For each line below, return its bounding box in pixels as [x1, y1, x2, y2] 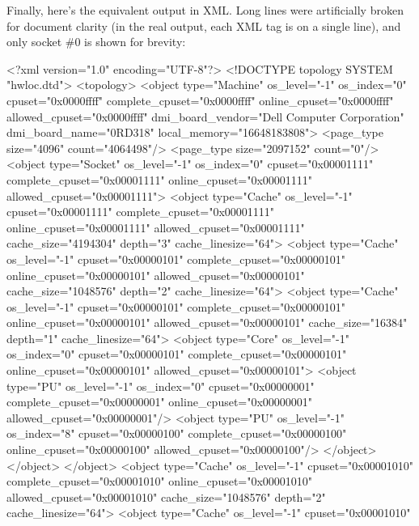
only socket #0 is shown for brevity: [6, 33, 186, 50]
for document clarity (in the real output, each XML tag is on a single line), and [6, 17, 401, 34]
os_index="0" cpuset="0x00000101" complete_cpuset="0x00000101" [6, 346, 347, 363]
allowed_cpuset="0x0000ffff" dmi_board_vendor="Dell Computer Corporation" [6, 108, 404, 125]
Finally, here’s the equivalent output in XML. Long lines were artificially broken [6, 2, 404, 18]
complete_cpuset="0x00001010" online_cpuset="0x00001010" [6, 473, 313, 490]
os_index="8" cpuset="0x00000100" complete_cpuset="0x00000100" [6, 425, 347, 442]
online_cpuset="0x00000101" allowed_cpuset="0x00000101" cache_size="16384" [6, 314, 408, 331]
